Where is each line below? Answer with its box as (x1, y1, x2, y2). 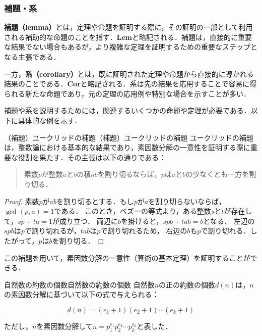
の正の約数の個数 (159, 279, 216, 290)
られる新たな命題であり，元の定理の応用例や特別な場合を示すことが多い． (4, 88, 250, 99)
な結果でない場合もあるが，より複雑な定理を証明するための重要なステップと (4, 41, 257, 52)
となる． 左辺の (203, 215, 255, 226)
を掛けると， (120, 215, 163, 226)
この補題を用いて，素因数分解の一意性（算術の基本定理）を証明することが (4, 252, 250, 263)
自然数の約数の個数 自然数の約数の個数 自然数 (4, 279, 155, 290)
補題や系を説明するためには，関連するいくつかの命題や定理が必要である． (4, 105, 251, 116)
